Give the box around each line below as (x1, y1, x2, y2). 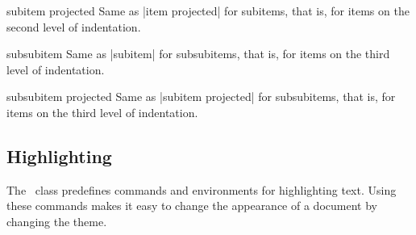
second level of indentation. (6, 18, 141, 35)
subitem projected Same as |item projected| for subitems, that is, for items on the (6, 2, 410, 19)
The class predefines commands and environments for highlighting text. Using (6, 181, 397, 198)
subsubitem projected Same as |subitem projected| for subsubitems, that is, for (6, 88, 396, 105)
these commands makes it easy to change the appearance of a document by (6, 197, 377, 214)
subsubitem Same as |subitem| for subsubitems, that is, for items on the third (6, 45, 390, 62)
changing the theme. (6, 212, 107, 229)
